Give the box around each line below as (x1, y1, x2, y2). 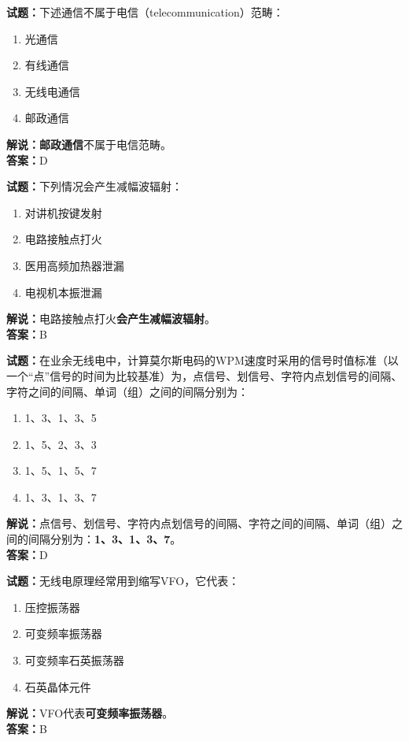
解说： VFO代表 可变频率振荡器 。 (6, 705, 174, 721)
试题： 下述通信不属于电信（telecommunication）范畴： (6, 4, 284, 20)
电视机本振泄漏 (24, 283, 102, 300)
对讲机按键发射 (24, 204, 102, 220)
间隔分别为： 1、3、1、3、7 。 (28, 531, 182, 547)
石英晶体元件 (24, 678, 91, 695)
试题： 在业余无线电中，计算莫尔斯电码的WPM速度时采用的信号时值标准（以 (6, 352, 399, 369)
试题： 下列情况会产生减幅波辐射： (6, 178, 182, 195)
